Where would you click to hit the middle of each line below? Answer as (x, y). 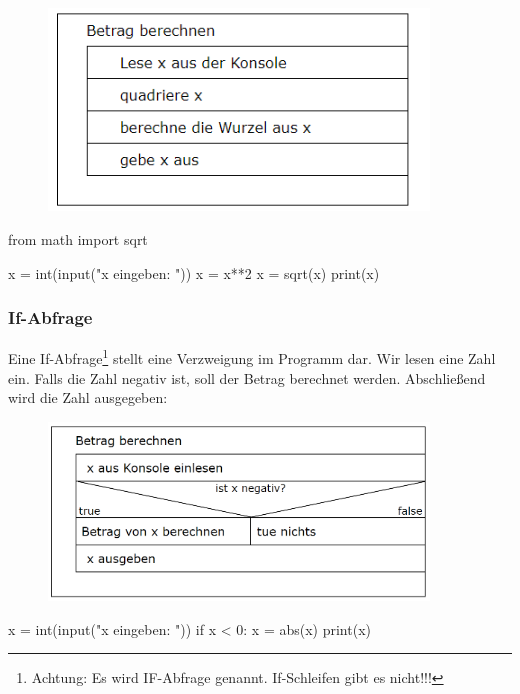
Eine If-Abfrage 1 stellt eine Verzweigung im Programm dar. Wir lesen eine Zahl (252, 357)
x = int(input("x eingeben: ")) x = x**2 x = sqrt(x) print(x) (194, 272)
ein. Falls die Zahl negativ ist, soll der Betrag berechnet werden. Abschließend (247, 377)
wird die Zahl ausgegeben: (88, 397)
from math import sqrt (78, 238)
